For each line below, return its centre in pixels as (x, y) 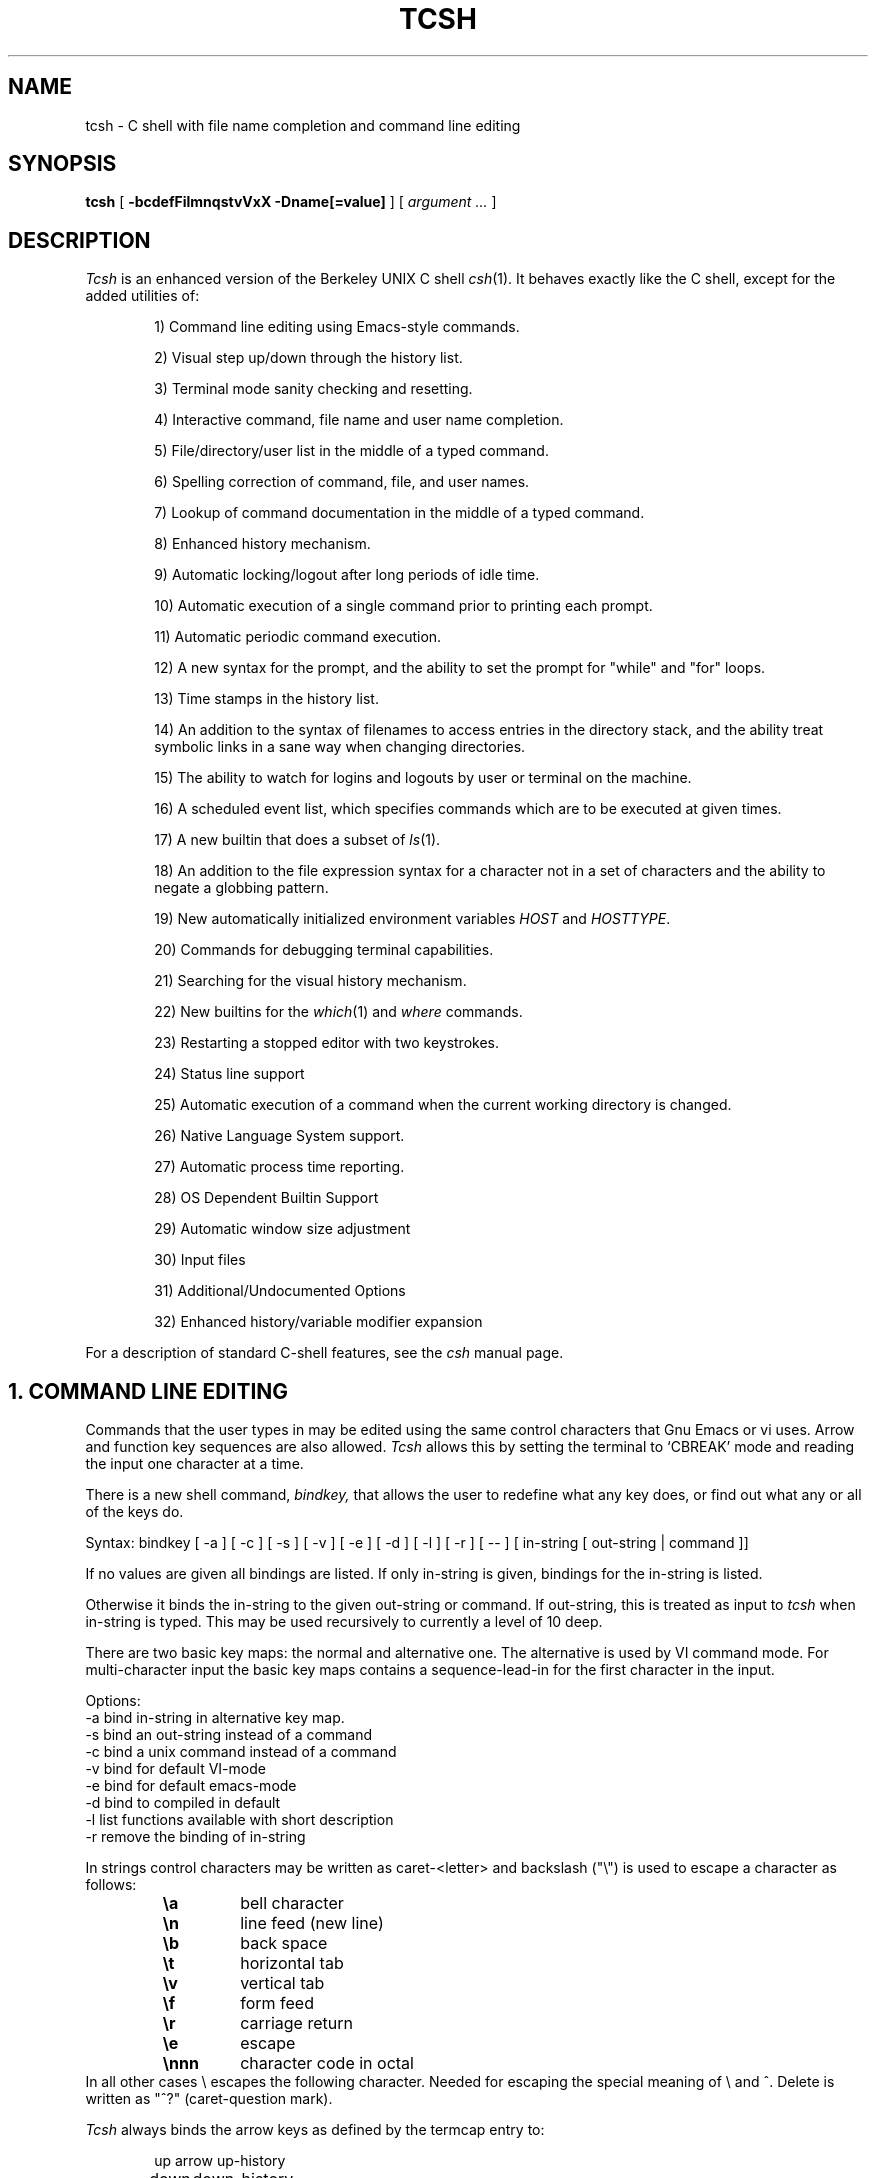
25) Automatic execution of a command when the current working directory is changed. (443, 1105)
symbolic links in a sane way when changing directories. (340, 747)
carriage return (296, 2023)
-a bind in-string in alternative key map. (215, 1718)
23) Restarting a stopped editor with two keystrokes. (326, 1043)
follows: (111, 1885)
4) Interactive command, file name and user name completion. (359, 420)
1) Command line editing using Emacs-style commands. (337, 327)
